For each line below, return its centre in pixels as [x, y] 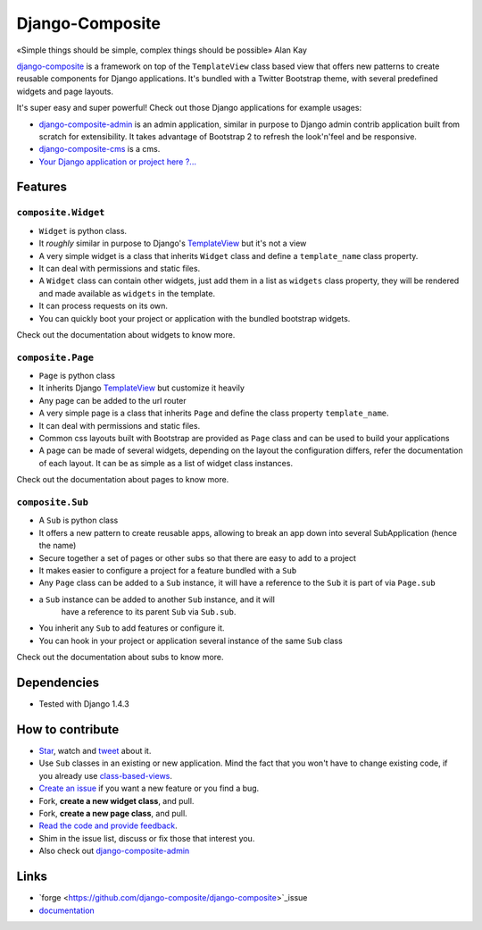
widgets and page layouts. [65, 91]
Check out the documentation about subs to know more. [120, 658]
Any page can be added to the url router [112, 400]
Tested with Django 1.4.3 [84, 704]
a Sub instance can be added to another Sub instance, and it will [157, 599]
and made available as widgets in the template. [127, 293]
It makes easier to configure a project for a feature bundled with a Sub [168, 570]
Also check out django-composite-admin [114, 851]
